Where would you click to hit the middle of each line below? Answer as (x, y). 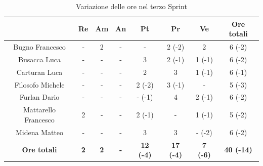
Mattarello (39, 110)
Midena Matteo (39, 132)
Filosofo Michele (39, 84)
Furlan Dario (39, 97)
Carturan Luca (39, 72)
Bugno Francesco (39, 47)
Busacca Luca (39, 59)
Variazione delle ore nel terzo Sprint (131, 6)
